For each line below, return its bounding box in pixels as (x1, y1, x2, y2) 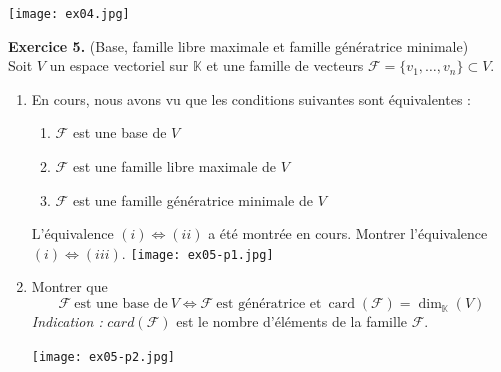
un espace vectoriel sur (49, 55, 189, 76)
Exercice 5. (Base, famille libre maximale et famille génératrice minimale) (8, 35, 469, 56)
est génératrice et (216, 297, 322, 312)
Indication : (31, 311, 103, 332)
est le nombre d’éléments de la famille (176, 311, 407, 332)
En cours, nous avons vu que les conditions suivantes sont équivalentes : (31, 88, 471, 109)
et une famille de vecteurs (206, 55, 364, 76)
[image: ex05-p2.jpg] (31, 349, 175, 364)
